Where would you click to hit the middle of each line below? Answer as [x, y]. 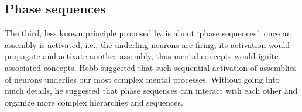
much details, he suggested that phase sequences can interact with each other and [151, 91]
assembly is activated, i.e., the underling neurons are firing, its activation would [147, 44]
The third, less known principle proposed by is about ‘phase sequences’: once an [148, 33]
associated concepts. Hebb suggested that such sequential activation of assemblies [151, 67]
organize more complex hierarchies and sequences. [94, 102]
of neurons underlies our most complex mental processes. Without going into [142, 79]
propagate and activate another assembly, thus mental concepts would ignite [142, 56]
